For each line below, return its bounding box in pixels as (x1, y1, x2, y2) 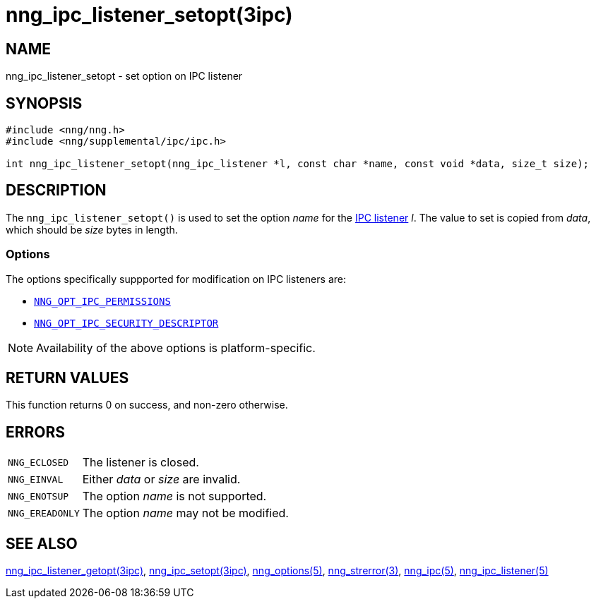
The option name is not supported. (82, 489, 267, 504)
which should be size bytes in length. (6, 223, 178, 236)
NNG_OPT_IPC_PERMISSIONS (34, 295, 171, 307)
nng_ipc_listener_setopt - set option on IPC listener (6, 70, 243, 83)
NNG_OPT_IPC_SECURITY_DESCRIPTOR (34, 317, 219, 329)
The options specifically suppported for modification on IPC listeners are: (6, 272, 346, 285)
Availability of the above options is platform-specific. (36, 340, 316, 355)
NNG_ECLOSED (8, 457, 69, 468)
